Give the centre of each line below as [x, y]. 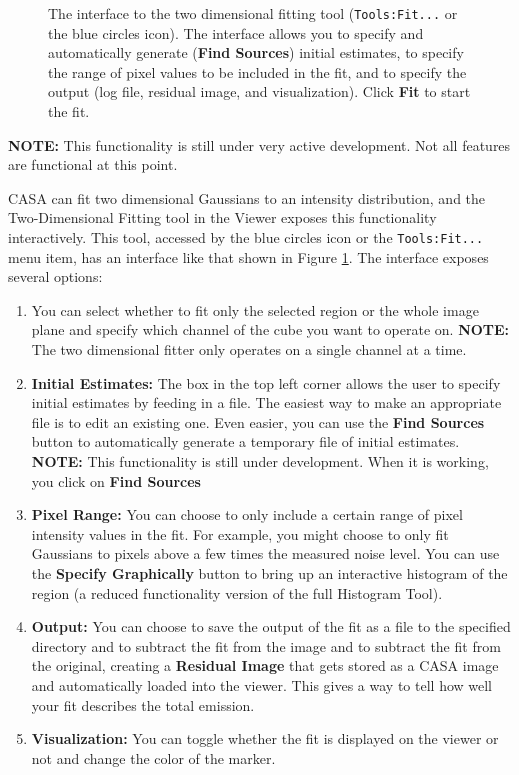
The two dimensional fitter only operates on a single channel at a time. [249, 349]
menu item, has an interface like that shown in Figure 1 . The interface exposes [248, 256]
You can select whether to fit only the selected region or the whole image [255, 309]
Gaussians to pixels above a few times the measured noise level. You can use [265, 553]
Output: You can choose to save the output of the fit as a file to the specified [271, 626]
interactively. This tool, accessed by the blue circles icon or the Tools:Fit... [246, 237]
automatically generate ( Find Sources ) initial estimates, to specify [256, 52]
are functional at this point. [93, 164]
